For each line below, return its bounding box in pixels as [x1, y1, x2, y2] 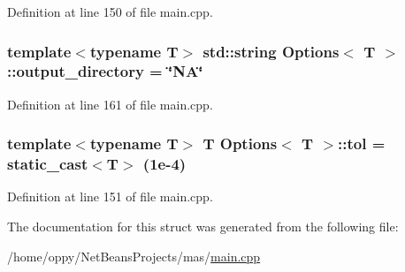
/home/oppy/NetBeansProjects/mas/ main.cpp [7, 246, 261, 265]
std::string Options [202, 40, 340, 62]
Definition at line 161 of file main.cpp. [7, 94, 213, 113]
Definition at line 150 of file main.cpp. [7, 3, 213, 20]
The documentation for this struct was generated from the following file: [7, 217, 399, 236]
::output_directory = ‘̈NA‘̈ [7, 60, 203, 82]
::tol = [338, 132, 386, 155]
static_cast [7, 153, 88, 175]
